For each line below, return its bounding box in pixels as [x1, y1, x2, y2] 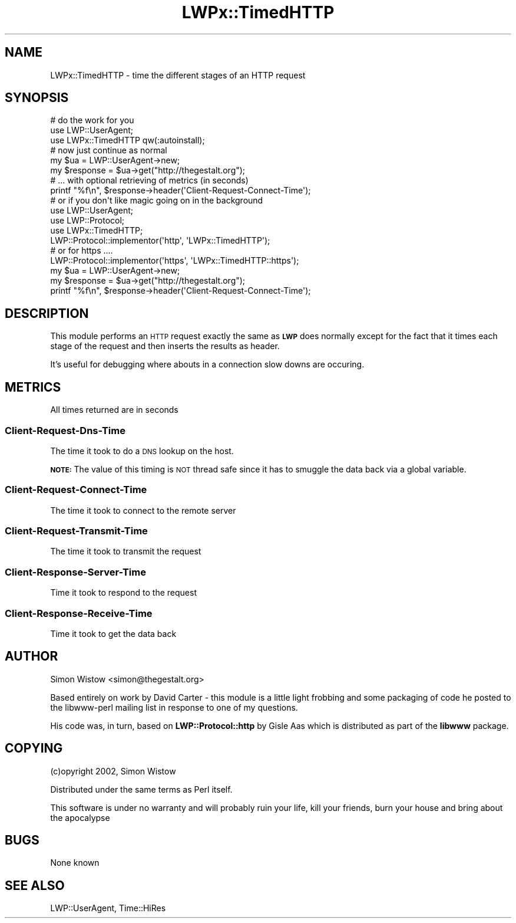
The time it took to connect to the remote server [50, 505, 236, 515]
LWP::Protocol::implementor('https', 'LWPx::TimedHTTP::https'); [50, 255, 299, 266]
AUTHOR [5, 649, 58, 664]
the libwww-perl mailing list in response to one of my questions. [50, 702, 298, 712]
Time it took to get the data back [50, 628, 177, 639]
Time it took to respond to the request [50, 587, 197, 598]
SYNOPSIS [5, 90, 69, 106]
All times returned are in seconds [50, 405, 178, 415]
